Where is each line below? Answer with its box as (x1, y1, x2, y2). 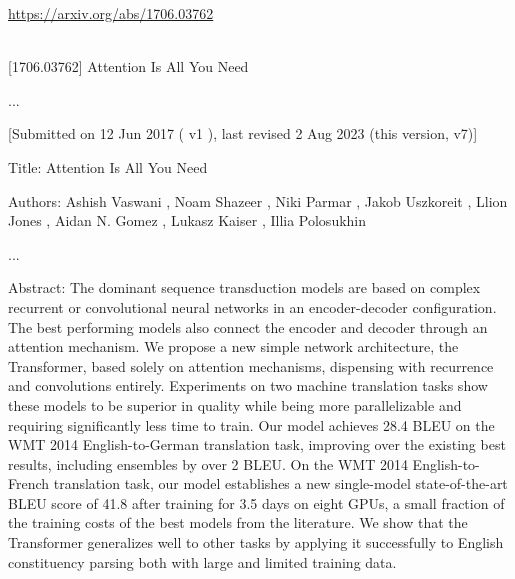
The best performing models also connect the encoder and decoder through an (8, 316, 488, 337)
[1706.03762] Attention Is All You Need (8, 56, 249, 77)
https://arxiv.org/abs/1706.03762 (8, 3, 214, 23)
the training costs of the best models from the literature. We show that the (8, 512, 468, 533)
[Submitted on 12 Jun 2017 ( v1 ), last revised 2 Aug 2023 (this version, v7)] (8, 123, 478, 144)
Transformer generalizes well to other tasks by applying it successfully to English (8, 532, 504, 553)
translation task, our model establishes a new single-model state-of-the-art (53, 473, 508, 494)
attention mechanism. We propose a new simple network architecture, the (8, 336, 459, 357)
